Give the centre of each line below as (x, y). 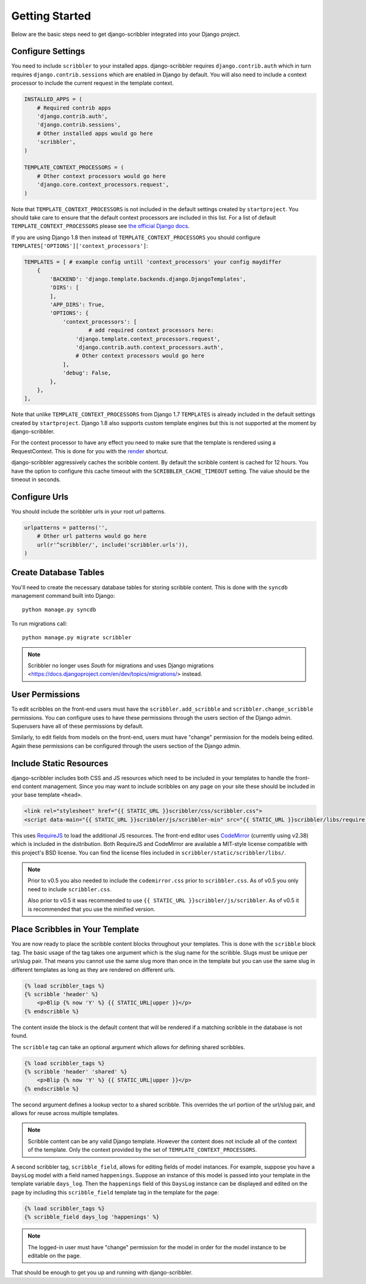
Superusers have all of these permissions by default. (77, 726)
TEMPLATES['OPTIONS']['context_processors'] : (80, 246)
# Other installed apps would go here (95, 133)
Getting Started (51, 16)
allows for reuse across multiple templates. (65, 1113)
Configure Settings (48, 52)
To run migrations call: (39, 623)
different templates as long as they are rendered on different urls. (93, 969)
